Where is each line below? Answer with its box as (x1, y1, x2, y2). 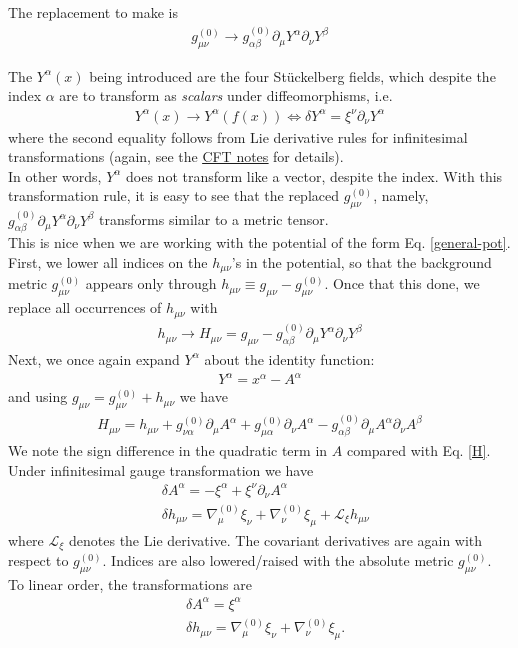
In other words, (8, 165, 102, 186)
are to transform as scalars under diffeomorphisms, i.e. (59, 85, 393, 106)
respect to (8, 550, 69, 571)
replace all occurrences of (8, 297, 162, 318)
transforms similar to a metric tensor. (99, 209, 329, 230)
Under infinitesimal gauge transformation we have (8, 459, 314, 480)
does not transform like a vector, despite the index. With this (126, 165, 503, 186)
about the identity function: (204, 348, 375, 369)
